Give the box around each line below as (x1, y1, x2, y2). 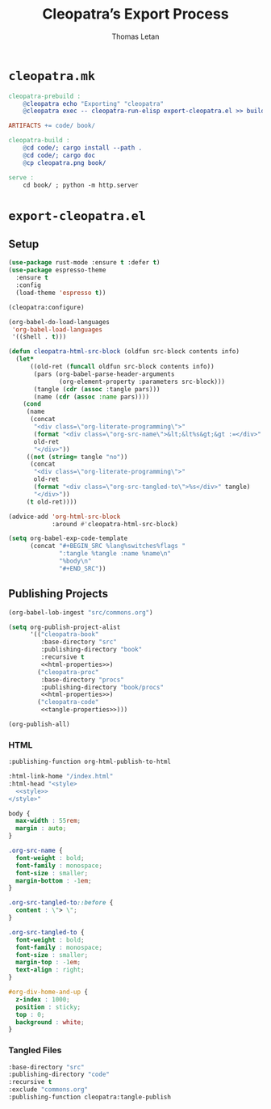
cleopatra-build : (8, 137, 70, 145)
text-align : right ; (15, 966, 85, 974)
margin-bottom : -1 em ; (15, 876, 92, 885)
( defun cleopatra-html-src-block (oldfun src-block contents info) (8, 348, 240, 356)
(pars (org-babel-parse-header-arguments (33, 369, 175, 378)
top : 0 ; (15, 1010, 45, 1018)
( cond (23, 400, 42, 408)
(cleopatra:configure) (8, 303, 85, 311)
